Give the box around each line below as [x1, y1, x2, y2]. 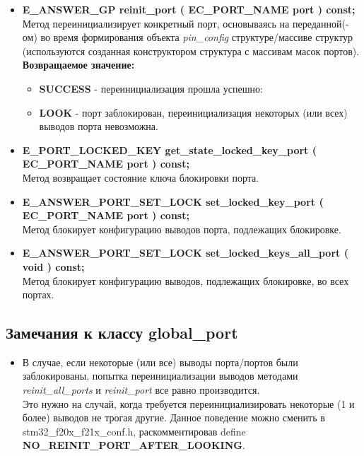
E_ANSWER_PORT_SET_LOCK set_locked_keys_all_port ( [22, 245, 348, 260]
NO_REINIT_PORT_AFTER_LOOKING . [22, 438, 245, 452]
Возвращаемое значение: [22, 57, 135, 72]
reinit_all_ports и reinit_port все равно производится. [22, 382, 260, 397]
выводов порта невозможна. [39, 119, 158, 134]
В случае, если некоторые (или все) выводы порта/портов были [22, 354, 298, 369]
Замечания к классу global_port [6, 322, 238, 344]
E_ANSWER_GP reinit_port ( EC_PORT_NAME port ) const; [22, 2, 356, 16]
